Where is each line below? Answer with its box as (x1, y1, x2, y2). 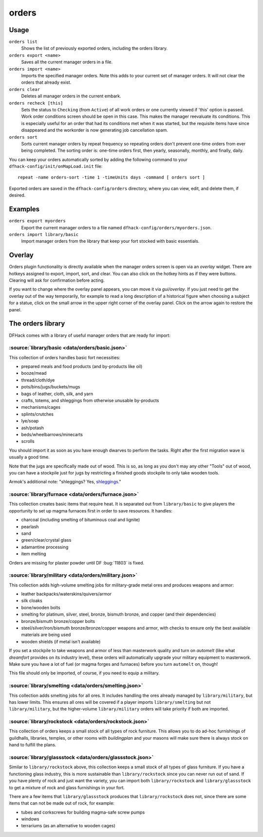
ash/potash (21, 425, 44, 431)
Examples (9, 205, 40, 214)
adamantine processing (21, 544, 69, 550)
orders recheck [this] (9, 100, 63, 106)
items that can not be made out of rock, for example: (9, 801, 114, 806)
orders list (9, 39, 38, 45)
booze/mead (21, 370, 47, 376)
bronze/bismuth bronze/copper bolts (21, 618, 95, 624)
